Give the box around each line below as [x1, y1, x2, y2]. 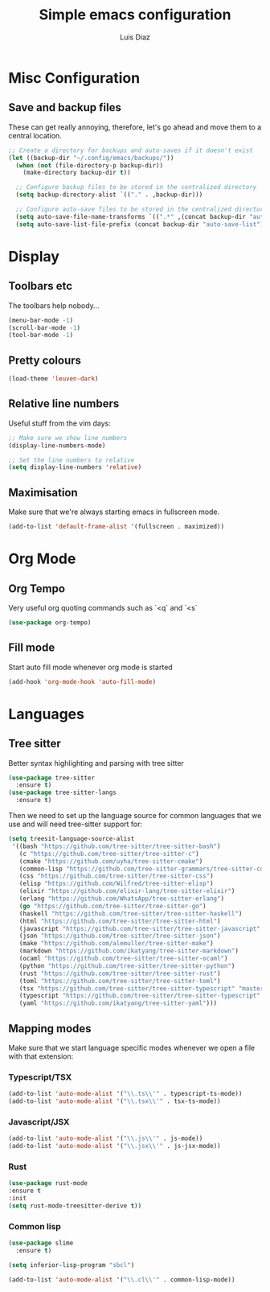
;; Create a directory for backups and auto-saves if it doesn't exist [8, 146, 253, 154]
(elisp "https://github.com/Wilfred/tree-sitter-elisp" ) [18, 879, 215, 888]
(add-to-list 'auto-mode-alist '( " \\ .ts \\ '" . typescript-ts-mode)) [8, 1090, 243, 1098]
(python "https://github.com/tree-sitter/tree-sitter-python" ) [18, 961, 235, 970]
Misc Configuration [8, 68, 141, 87]
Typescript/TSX [8, 1072, 72, 1083]
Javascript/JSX [8, 1116, 70, 1127]
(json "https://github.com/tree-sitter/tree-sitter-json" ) [18, 932, 221, 940]
